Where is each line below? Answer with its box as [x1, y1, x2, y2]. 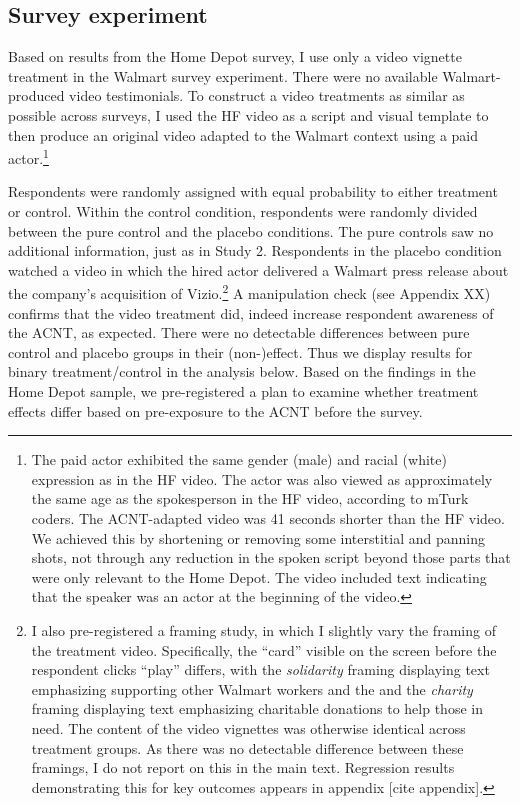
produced [8, 85, 65, 106]
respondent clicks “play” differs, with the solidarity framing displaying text [31, 659, 490, 680]
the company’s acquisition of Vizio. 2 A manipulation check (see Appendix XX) [8, 280, 491, 304]
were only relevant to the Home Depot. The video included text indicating [31, 566, 487, 587]
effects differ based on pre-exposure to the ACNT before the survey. [8, 400, 423, 421]
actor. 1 [8, 145, 49, 168]
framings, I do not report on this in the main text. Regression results [31, 757, 455, 778]
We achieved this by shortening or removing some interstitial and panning [31, 527, 485, 548]
